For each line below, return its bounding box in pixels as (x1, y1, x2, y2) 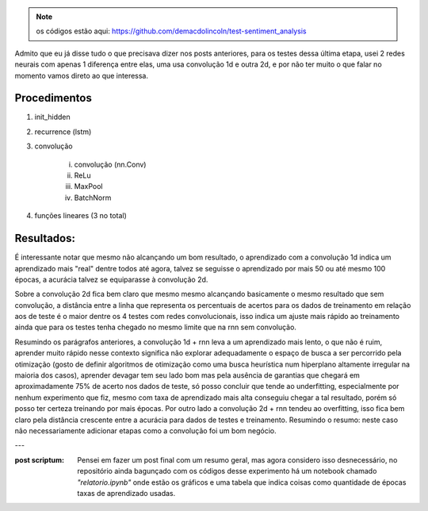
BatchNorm (74, 193, 112, 202)
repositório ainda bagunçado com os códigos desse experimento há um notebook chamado (77, 467, 377, 476)
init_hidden (34, 112, 71, 122)
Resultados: (14, 232, 75, 245)
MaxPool (74, 182, 103, 191)
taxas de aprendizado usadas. (77, 488, 176, 498)
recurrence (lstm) (34, 127, 92, 136)
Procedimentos (14, 91, 93, 105)
